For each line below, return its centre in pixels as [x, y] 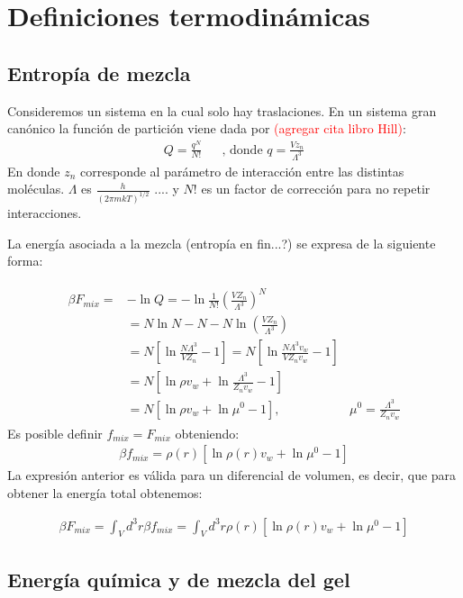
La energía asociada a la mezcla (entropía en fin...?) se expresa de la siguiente [222, 243]
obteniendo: [207, 433]
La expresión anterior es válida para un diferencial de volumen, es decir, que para [232, 475]
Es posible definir [55, 433]
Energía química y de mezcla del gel [179, 579]
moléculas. [36, 189]
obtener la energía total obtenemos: [105, 493]
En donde [34, 171]
